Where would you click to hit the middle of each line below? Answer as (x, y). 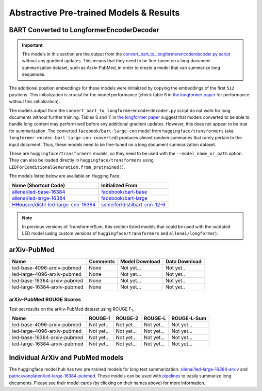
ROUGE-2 (127, 319)
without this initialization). (34, 102)
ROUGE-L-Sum (189, 319)
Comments (102, 262)
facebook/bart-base (124, 192)
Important (33, 45)
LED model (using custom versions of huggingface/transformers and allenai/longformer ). (120, 233)
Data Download (184, 262)
